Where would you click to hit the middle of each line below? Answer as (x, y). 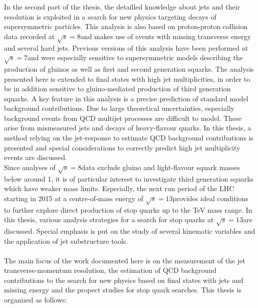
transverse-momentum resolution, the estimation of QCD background (110, 270)
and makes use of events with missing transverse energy (166, 36)
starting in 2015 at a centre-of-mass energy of (74, 198)
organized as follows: (36, 300)
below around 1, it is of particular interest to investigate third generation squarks (129, 178)
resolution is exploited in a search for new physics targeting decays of (110, 16)
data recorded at (30, 36)
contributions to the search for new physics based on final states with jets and (124, 280)
